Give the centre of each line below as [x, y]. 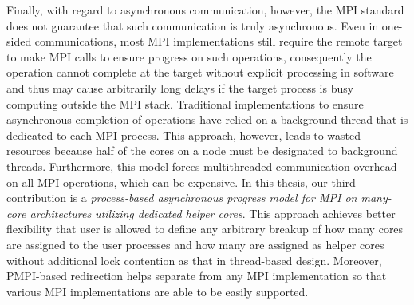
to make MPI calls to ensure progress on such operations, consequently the [189, 56]
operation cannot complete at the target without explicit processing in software [200, 72]
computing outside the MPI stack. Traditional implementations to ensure [185, 103]
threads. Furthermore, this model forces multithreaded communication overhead [202, 166]
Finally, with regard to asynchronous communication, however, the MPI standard [205, 10]
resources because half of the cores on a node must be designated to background [202, 151]
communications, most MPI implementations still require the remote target [219, 41]
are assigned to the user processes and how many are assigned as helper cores [195, 244]
